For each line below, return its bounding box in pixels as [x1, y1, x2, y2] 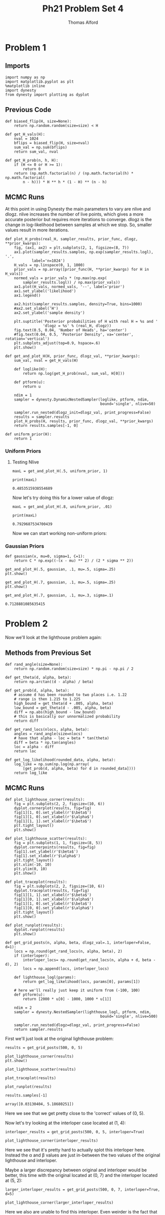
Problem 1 [5, 42, 46, 53]
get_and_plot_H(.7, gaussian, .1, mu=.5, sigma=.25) [5, 579, 116, 585]
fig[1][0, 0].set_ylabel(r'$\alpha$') [14, 905, 94, 910]
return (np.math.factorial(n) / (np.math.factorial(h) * [14, 171, 134, 176]
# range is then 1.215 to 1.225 [14, 696, 81, 701]
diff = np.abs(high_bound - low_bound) [14, 709, 96, 714]
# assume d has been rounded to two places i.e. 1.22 [14, 692, 127, 697]
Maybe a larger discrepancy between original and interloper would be [5, 1167, 147, 1173]
